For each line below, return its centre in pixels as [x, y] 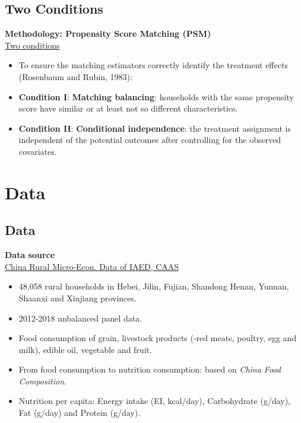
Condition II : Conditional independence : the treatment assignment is [155, 128]
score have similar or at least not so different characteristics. [128, 108]
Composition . [42, 381]
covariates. [38, 151]
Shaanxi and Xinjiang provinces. [77, 298]
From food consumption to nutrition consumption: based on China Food [150, 369]
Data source [30, 255]
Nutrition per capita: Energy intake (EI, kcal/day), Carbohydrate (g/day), [155, 401]
